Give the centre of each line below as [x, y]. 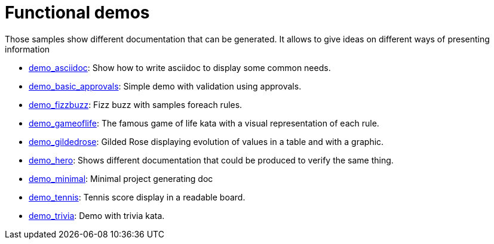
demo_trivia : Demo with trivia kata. [97, 215]
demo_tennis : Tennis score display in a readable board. [137, 197]
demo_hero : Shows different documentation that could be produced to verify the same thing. [211, 160]
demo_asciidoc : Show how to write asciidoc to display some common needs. [180, 67]
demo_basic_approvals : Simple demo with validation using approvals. [165, 86]
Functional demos [77, 13]
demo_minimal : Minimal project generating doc [121, 178]
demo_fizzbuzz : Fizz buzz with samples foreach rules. [136, 104]
